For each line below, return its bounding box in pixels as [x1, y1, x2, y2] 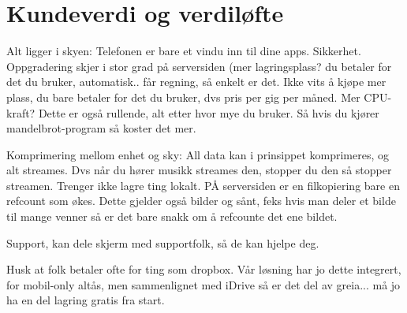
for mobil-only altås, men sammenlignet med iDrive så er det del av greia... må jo [6, 276, 401, 293]
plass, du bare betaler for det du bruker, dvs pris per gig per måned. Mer [6, 88, 360, 105]
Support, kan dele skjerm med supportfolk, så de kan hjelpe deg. [6, 234, 319, 251]
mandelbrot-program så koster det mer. [6, 120, 196, 136]
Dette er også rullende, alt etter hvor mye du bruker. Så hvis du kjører [38, 104, 379, 121]
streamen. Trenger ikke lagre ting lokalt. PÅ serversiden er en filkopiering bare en [6, 177, 400, 193]
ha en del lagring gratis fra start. [6, 292, 165, 308]
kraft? [6, 104, 35, 121]
